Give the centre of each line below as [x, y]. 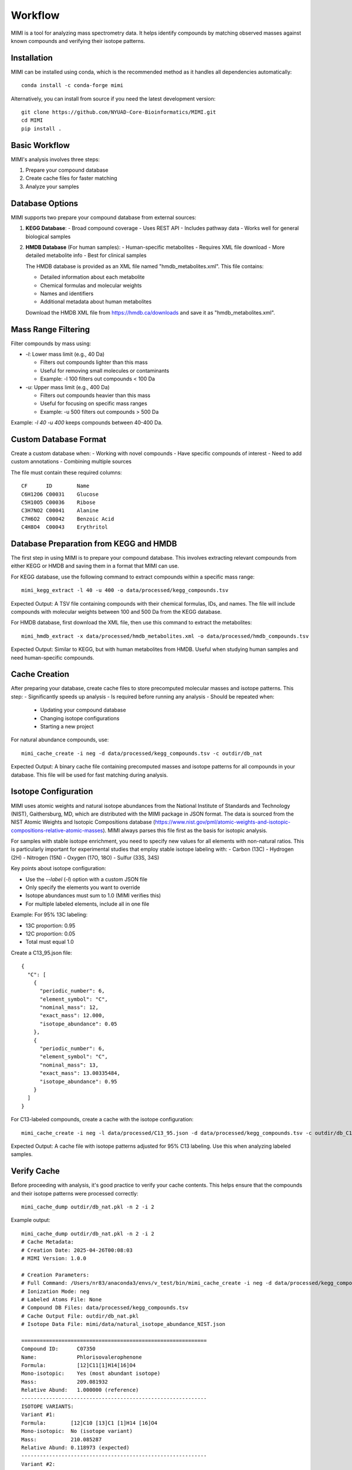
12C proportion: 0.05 [50, 933]
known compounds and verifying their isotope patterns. [78, 41]
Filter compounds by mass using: [51, 343]
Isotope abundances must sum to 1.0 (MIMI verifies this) [93, 896]
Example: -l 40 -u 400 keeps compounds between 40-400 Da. [87, 423]
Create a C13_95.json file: [42, 953]
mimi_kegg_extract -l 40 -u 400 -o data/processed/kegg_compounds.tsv [125, 590]
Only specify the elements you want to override [83, 887]
